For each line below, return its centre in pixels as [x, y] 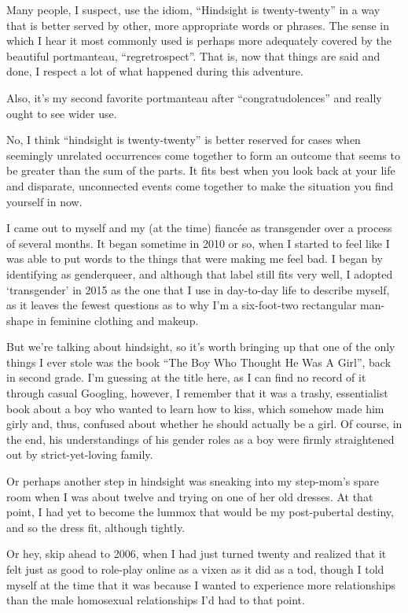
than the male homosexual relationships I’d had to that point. [156, 600]
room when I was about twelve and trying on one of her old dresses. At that [190, 496]
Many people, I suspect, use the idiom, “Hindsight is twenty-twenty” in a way [193, 9]
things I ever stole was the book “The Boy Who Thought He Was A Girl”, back [199, 362]
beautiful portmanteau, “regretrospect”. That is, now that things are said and [193, 55]
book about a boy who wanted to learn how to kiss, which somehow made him [195, 408]
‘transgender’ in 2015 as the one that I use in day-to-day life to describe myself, [198, 289]
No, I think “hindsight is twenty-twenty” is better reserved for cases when [184, 140]
